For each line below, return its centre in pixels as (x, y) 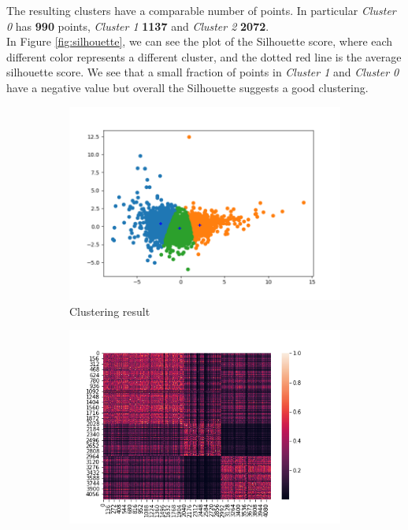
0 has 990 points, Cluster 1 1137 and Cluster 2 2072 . (138, 26)
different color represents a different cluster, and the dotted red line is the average (204, 56)
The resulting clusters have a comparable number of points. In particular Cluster (201, 10)
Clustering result (110, 311)
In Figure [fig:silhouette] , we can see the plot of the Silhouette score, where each (200, 41)
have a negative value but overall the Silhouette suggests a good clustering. (187, 87)
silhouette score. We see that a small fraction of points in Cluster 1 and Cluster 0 (203, 72)
